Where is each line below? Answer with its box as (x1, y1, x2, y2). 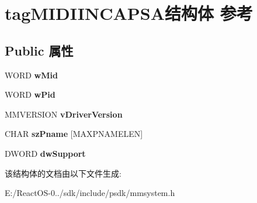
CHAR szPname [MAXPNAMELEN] (5, 128, 143, 140)
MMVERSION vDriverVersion (5, 108, 123, 120)
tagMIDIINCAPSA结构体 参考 (5, 1, 253, 25)
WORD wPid (5, 88, 55, 101)
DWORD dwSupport (5, 147, 86, 159)
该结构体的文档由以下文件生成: (5, 167, 121, 179)
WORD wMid (5, 68, 58, 81)
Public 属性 (5, 41, 74, 59)
